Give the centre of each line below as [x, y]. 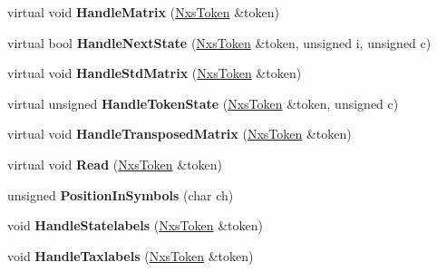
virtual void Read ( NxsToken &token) [115, 164]
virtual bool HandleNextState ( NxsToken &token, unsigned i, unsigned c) [219, 42]
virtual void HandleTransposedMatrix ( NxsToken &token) [180, 134]
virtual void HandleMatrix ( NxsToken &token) [143, 12]
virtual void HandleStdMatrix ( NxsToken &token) [155, 73]
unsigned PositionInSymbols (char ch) [121, 194]
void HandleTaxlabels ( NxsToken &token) [131, 255]
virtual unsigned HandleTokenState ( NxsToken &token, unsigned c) [203, 103]
